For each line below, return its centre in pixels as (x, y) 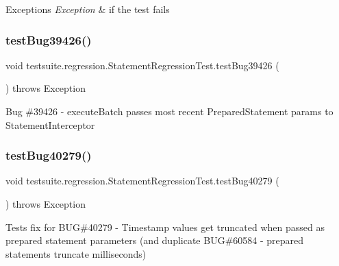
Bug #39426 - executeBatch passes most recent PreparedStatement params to (169, 111)
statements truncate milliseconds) (76, 253)
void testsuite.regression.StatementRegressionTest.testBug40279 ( (142, 181)
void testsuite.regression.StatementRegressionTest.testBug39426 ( (142, 65)
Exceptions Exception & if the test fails (88, 9)
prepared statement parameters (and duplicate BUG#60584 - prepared (155, 240)
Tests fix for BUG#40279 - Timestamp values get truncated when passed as (165, 227)
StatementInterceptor (50, 124)
